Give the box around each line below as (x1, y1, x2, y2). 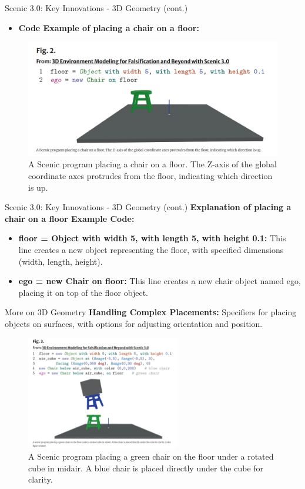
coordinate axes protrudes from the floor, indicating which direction (28, 169, 273, 181)
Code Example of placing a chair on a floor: (18, 21, 199, 33)
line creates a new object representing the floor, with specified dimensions (18, 243, 284, 255)
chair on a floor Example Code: (5, 212, 135, 224)
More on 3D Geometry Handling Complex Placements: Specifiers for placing (5, 306, 297, 318)
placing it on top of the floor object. (18, 286, 148, 298)
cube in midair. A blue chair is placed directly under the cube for (28, 461, 264, 474)
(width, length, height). (18, 255, 103, 267)
